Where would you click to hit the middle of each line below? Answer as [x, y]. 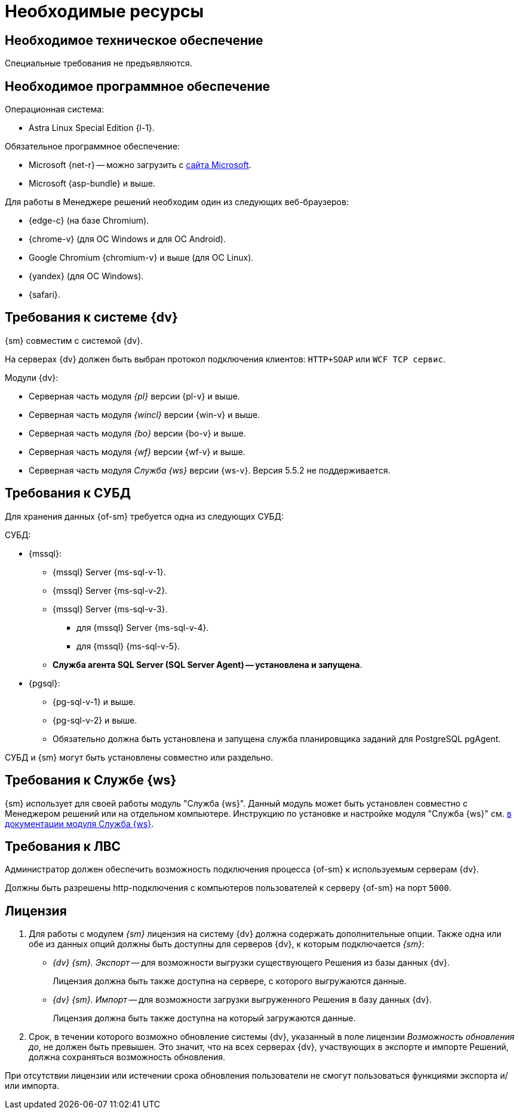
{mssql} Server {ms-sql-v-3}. [110, 609]
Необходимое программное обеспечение [138, 86]
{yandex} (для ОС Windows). [86, 276]
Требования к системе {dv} [91, 318]
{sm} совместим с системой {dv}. [74, 340]
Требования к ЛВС [63, 846]
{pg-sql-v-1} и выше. [94, 701]
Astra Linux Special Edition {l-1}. [92, 128]
